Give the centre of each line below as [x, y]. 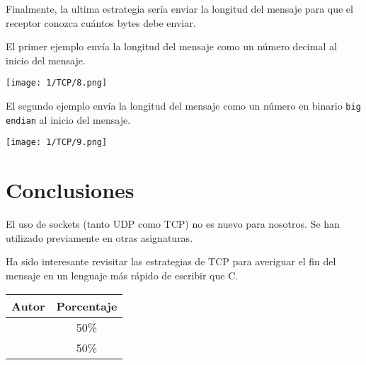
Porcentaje [87, 306]
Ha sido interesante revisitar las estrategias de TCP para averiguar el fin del [171, 261]
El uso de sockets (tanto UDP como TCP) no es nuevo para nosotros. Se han [173, 224]
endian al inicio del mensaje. [68, 119]
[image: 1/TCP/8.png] [57, 83]
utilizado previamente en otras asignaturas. [99, 237]
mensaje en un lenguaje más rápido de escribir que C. [122, 275]
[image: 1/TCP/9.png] [57, 143]
